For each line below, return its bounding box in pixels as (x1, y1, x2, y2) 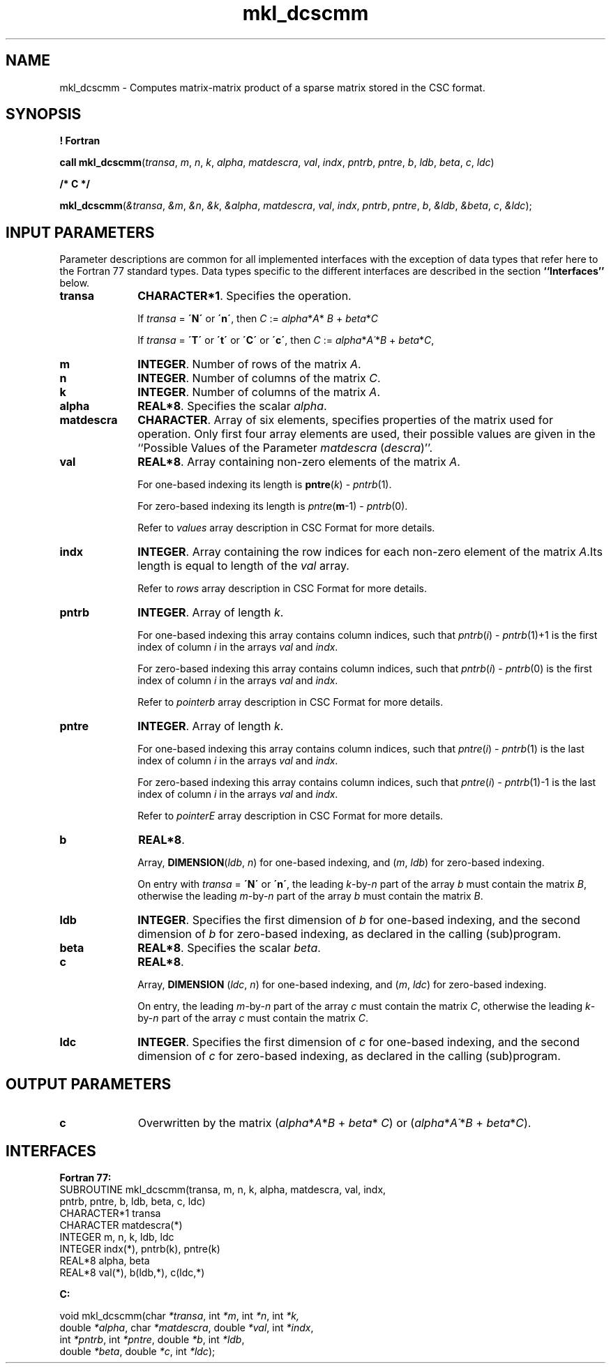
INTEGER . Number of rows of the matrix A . (137, 357, 361, 372)
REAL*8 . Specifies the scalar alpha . (137, 399, 327, 414)
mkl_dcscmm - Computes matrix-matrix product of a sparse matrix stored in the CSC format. (59, 81, 485, 93)
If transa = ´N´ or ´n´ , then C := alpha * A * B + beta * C (137, 312, 379, 325)
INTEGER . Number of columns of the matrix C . (137, 371, 381, 386)
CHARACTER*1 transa (59, 1207, 161, 1219)
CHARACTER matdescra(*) (59, 1218, 183, 1231)
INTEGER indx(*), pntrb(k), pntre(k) (59, 1242, 220, 1255)
